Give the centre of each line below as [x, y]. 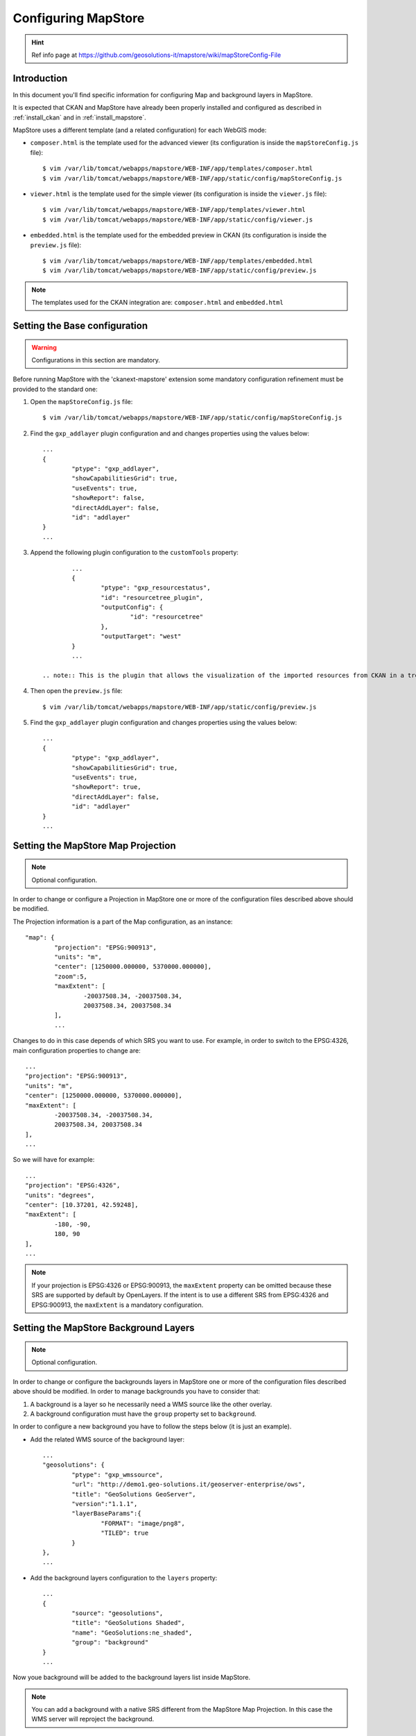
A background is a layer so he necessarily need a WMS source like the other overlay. [151, 1404]
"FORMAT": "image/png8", [143, 1523]
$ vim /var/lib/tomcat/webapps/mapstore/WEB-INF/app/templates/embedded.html [178, 261]
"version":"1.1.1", [105, 1504]
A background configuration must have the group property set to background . [143, 1414]
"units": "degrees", [60, 1195]
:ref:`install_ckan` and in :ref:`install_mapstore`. [80, 117]
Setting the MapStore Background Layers [104, 1328]
